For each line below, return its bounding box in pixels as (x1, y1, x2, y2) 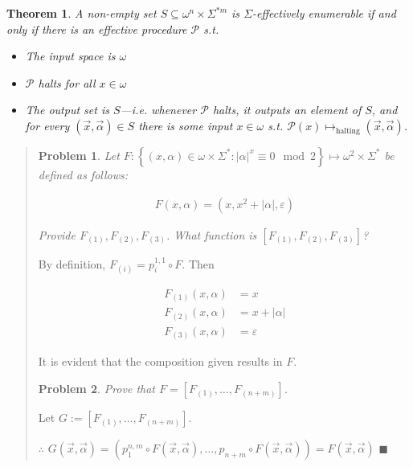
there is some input (138, 117, 233, 133)
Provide (38, 226, 76, 243)
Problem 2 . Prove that (38, 380, 156, 397)
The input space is (25, 47, 116, 64)
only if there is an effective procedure (6, 20, 187, 37)
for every (25, 117, 70, 133)
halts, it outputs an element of (212, 101, 362, 118)
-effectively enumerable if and (252, 5, 396, 21)
